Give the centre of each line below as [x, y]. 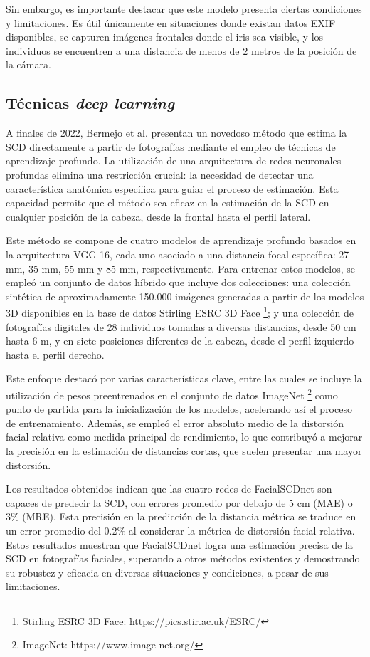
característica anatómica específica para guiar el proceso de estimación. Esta [172, 188]
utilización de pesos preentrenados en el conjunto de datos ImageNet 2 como [172, 394]
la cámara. [28, 64]
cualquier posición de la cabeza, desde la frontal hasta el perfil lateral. [158, 216]
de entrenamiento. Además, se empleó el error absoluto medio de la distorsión [175, 422]
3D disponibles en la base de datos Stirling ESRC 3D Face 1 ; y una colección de [180, 311]
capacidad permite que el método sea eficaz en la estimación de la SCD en [168, 203]
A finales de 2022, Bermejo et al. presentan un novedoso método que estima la [176, 133]
